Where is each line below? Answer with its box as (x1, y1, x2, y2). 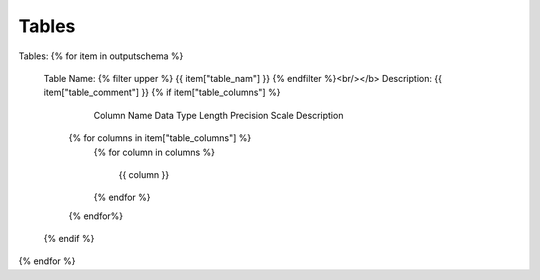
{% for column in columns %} (93, 146, 215, 158)
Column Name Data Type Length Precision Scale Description (93, 109, 344, 121)
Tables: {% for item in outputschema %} (18, 50, 184, 62)
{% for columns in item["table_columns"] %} (68, 132, 252, 144)
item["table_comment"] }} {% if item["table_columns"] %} (43, 86, 281, 99)
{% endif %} (43, 233, 95, 245)
